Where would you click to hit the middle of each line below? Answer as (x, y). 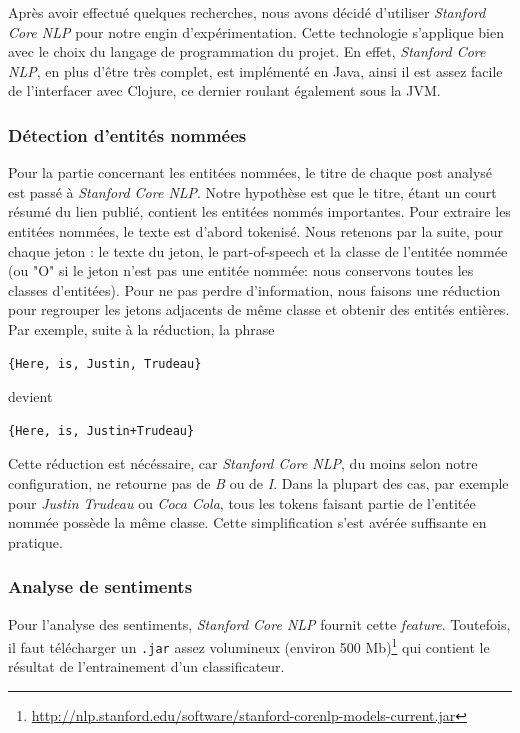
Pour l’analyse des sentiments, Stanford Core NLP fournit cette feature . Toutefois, (259, 623)
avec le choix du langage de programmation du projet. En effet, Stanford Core (247, 51)
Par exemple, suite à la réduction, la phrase (141, 328)
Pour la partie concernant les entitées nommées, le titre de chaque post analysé (250, 172)
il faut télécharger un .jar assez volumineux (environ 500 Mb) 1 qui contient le (249, 645)
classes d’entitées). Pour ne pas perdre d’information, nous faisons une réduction (254, 289)
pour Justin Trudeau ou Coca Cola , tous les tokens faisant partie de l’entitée (242, 502)
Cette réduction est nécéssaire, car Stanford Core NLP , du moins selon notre (243, 463)
